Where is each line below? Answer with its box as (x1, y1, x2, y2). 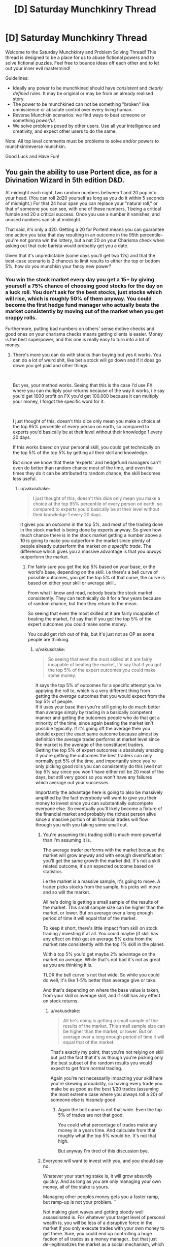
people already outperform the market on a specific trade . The (20, 543, 152, 549)
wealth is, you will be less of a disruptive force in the (43, 1220, 153, 1226)
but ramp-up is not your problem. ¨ (43, 1199, 117, 1205)
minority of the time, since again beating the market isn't (35, 720, 154, 726)
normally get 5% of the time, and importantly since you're (35, 758, 156, 764)
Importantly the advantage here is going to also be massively (35, 789, 163, 795)
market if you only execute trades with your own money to (43, 1225, 165, 1231)
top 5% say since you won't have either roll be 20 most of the (35, 769, 164, 775)
